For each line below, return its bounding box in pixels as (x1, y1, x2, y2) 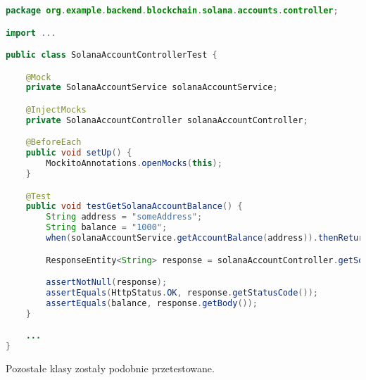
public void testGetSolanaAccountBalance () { (25, 201, 243, 212)
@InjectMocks (25, 105, 87, 115)
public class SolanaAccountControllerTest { (6, 50, 217, 61)
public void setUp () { (25, 148, 132, 158)
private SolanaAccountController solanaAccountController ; (25, 115, 308, 125)
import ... (6, 27, 56, 38)
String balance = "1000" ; (46, 222, 168, 233)
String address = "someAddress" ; (46, 212, 203, 222)
